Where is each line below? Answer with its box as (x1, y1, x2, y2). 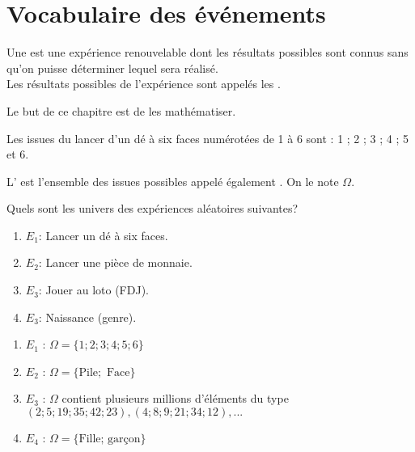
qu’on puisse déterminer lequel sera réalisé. (6, 59, 218, 76)
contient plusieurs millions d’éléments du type (61, 390, 289, 407)
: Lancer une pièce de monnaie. (38, 254, 193, 271)
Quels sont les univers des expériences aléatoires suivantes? (6, 200, 299, 217)
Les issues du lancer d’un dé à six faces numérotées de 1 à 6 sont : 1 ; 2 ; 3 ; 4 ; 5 (6, 129, 409, 146)
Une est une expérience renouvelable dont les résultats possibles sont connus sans (6, 44, 409, 61)
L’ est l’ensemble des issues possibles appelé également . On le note (6, 172, 339, 189)
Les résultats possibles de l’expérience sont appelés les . (6, 75, 281, 92)
